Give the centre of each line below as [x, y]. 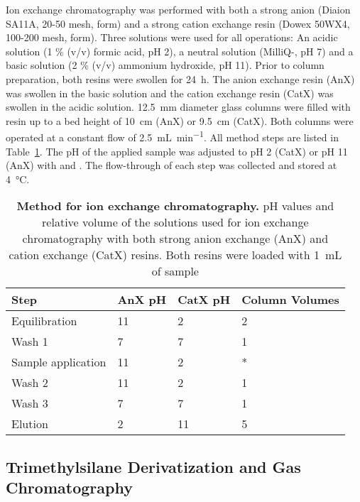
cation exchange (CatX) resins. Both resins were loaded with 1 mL [175, 255]
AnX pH [142, 300]
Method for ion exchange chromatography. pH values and [175, 206]
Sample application [59, 362]
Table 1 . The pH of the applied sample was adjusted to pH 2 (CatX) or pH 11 [177, 151]
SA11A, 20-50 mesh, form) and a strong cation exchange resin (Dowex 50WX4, [178, 23]
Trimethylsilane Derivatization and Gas [153, 466]
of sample [175, 271]
